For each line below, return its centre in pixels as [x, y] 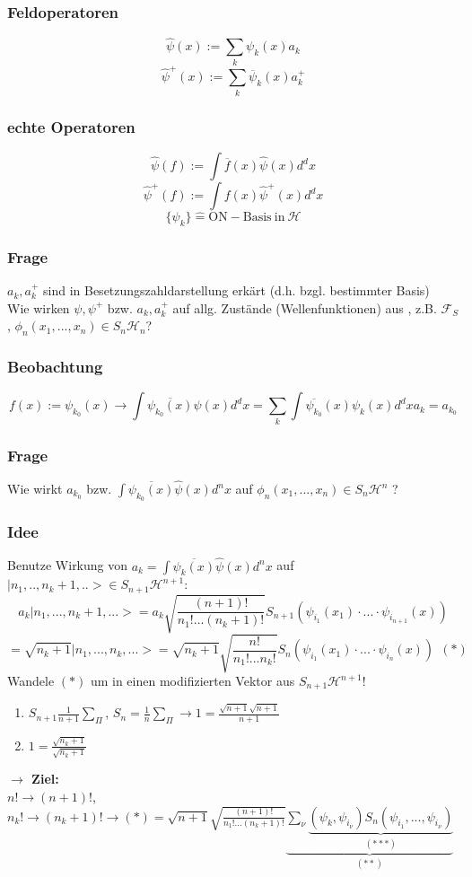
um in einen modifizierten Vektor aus [192, 680]
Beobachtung [55, 366]
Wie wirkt [35, 489]
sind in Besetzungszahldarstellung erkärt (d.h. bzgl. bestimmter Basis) [236, 290]
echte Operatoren [71, 126]
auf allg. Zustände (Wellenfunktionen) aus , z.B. [305, 307]
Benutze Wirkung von [68, 565]
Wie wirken [39, 307]
